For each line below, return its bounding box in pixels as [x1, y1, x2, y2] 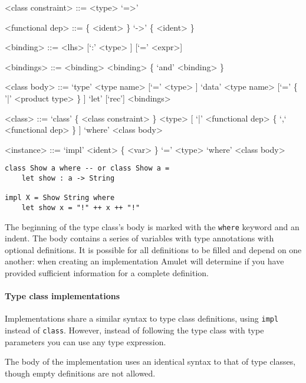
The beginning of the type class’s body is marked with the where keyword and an [5, 220, 300, 233]
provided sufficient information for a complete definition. [5, 267, 209, 279]
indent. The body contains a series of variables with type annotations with [5, 232, 274, 244]
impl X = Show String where [5, 194, 115, 202]
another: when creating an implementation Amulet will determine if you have [5, 255, 284, 267]
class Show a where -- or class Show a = [5, 164, 170, 173]
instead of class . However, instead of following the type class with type [5, 324, 264, 336]
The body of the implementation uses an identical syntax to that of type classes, [5, 355, 296, 368]
